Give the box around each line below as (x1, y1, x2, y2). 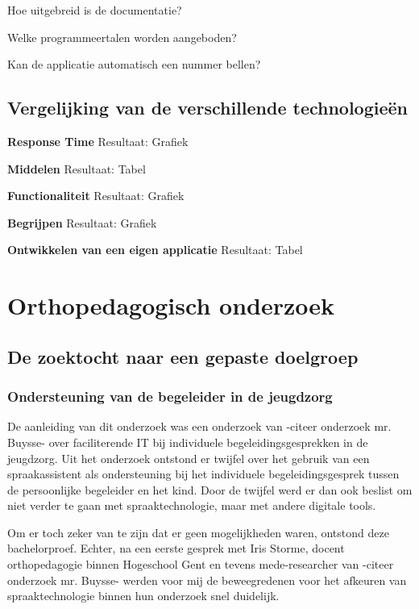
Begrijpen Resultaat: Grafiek (7, 214, 157, 231)
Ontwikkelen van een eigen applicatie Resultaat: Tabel (7, 241, 303, 258)
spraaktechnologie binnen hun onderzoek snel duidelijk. (7, 587, 280, 604)
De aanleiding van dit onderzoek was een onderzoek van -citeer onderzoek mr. (7, 418, 392, 435)
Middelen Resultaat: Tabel (7, 160, 146, 177)
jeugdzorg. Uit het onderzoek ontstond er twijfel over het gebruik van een (7, 449, 370, 466)
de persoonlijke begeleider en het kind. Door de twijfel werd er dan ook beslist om (7, 481, 413, 498)
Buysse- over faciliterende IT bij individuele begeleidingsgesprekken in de (7, 433, 368, 450)
